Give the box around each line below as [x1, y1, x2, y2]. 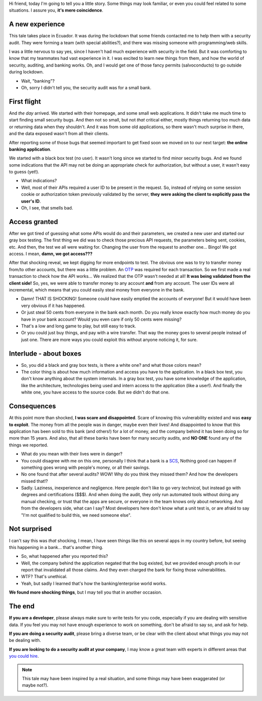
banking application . [9, 146, 51, 152]
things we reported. [9, 442, 49, 448]
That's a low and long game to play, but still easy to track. [21, 323, 136, 329]
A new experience [9, 20, 65, 29]
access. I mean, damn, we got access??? [9, 251, 93, 257]
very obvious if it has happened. [21, 303, 86, 308]
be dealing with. [9, 637, 41, 643]
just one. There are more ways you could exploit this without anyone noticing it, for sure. [21, 337, 198, 342]
